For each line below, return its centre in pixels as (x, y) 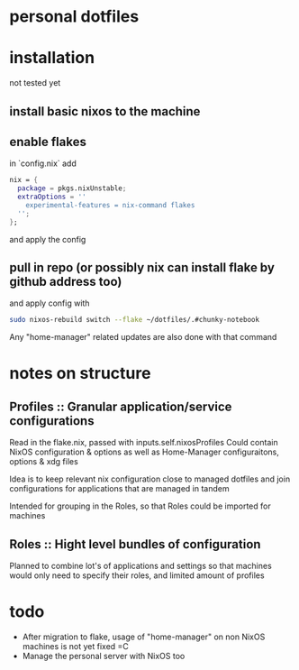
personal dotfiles (74, 17)
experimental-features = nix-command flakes (110, 205)
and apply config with (50, 303)
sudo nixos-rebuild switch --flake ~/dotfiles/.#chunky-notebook (134, 320)
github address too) (66, 281)
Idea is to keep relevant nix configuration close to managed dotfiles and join (150, 479)
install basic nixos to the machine (105, 111)
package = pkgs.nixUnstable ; (72, 188)
